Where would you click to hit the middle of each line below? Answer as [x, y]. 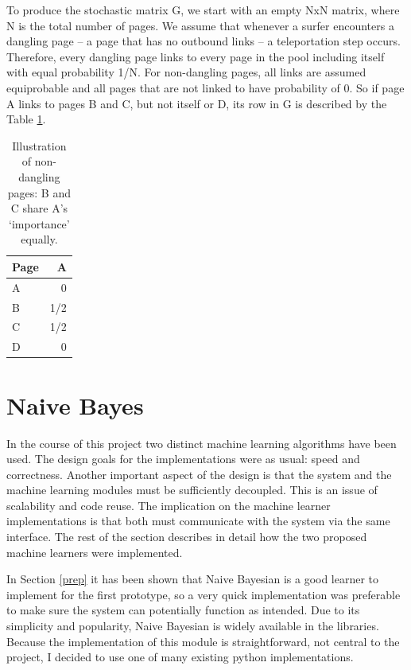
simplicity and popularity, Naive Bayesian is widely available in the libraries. [193, 626]
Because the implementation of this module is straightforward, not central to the [203, 641]
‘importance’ [39, 223]
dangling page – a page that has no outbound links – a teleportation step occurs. [204, 41]
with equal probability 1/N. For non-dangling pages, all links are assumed [186, 72]
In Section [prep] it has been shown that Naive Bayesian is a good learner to [193, 579]
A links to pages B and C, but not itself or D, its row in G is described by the [197, 103]
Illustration [39, 145]
